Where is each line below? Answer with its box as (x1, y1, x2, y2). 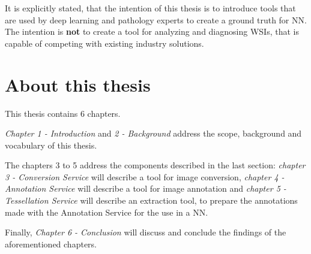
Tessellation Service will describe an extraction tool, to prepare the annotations (5, 194, 298, 207)
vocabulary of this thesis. (5, 138, 97, 151)
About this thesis (5, 72, 151, 96)
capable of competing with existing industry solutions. (5, 37, 204, 49)
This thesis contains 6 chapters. (5, 107, 121, 119)
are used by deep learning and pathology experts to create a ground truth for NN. (5, 13, 307, 26)
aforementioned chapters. (5, 237, 97, 250)
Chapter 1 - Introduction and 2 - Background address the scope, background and (5, 127, 302, 140)
